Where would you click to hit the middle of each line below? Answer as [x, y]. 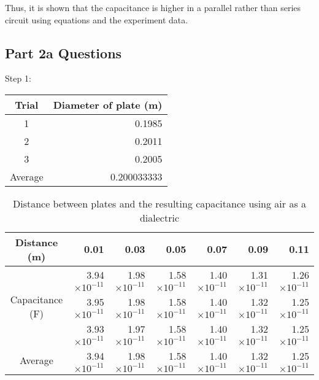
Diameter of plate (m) [108, 104]
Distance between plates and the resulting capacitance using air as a [159, 203]
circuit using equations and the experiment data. [97, 19]
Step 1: [18, 78]
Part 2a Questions [63, 52]
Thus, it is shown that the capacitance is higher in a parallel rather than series [153, 7]
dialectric [159, 217]
